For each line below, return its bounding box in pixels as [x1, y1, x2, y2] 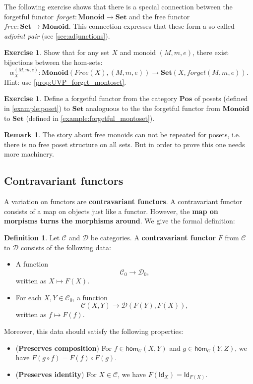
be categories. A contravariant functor [90, 232, 216, 242]
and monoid [120, 47, 156, 57]
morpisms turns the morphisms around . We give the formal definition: [4, 216, 235, 226]
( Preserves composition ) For [15, 342, 112, 353]
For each [15, 292, 42, 302]
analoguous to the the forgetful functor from [86, 103, 220, 113]
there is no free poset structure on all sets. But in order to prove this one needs [4, 139, 245, 149]
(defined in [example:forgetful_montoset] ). [26, 112, 155, 123]
